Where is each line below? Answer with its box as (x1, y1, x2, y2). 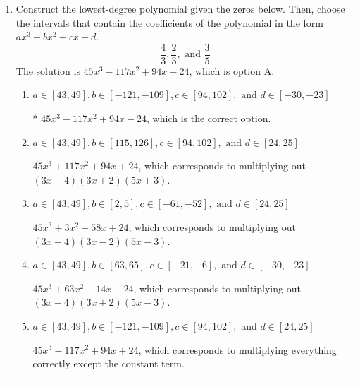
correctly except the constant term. (32, 356, 185, 371)
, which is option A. (189, 63, 275, 78)
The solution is (15, 63, 80, 78)
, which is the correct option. (147, 111, 271, 126)
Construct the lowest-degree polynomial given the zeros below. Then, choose (15, 1, 345, 16)
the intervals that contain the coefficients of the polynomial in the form (15, 15, 323, 30)
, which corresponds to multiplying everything (138, 342, 337, 357)
